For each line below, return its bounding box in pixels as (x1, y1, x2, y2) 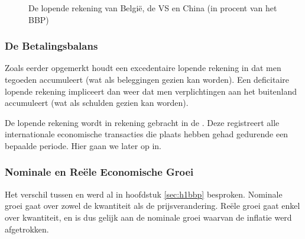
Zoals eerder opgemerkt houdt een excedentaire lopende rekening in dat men (5, 62, 281, 74)
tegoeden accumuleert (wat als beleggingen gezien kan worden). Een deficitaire (5, 73, 290, 85)
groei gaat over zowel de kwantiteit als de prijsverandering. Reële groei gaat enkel (5, 199, 300, 212)
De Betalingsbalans (5, 38, 98, 53)
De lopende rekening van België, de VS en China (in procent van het (28, 2, 277, 14)
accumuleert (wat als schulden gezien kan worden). (5, 96, 189, 109)
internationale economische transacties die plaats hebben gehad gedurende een (5, 128, 288, 140)
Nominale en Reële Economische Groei (5, 164, 194, 179)
